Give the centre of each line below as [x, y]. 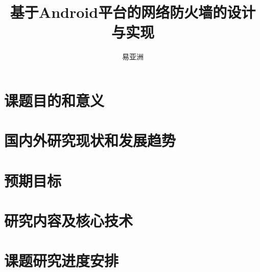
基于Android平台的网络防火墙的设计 [133, 12]
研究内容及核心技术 [69, 221]
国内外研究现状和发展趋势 [90, 140]
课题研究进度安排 [62, 260]
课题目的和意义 [54, 100]
